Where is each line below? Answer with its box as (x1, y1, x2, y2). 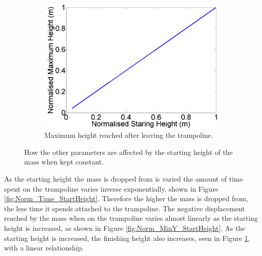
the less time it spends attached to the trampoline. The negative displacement (4, 203, 245, 213)
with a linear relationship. (4, 242, 84, 253)
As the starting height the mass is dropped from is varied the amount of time (4, 173, 243, 184)
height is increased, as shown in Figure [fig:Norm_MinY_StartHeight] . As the (4, 222, 245, 233)
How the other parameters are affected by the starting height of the (24, 146, 233, 157)
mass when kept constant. (24, 156, 104, 167)
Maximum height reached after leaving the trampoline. (44, 130, 213, 140)
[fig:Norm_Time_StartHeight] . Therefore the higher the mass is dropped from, (4, 193, 248, 204)
